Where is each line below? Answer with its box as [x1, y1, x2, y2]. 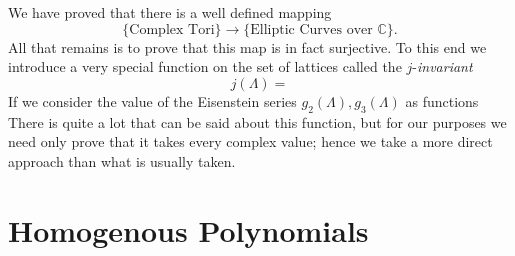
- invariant [412, 56, 473, 77]
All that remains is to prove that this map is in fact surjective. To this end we [8, 36, 487, 57]
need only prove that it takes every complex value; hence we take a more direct [8, 131, 493, 152]
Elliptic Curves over [250, 22, 373, 37]
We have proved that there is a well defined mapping [8, 2, 332, 22]
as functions [405, 90, 479, 111]
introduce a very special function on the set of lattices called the [8, 56, 402, 77]
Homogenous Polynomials [8, 209, 369, 250]
